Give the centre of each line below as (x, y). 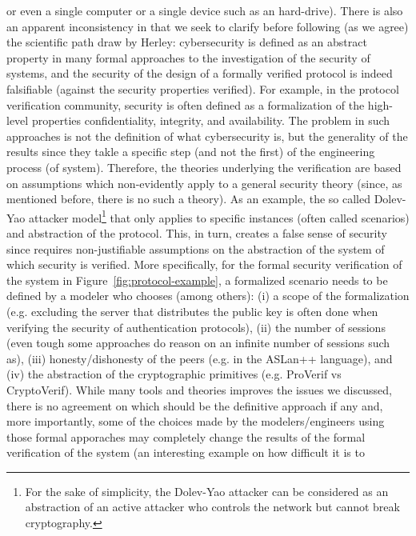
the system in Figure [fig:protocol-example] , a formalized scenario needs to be (197, 280)
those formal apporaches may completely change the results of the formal (186, 436)
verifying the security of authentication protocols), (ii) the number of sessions (196, 327)
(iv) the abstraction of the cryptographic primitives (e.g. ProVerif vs (174, 374)
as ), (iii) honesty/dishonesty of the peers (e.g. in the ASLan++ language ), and (200, 358)
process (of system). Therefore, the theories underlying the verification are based (204, 167)
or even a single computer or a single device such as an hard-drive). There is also (205, 10)
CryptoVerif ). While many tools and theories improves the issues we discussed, (199, 389)
